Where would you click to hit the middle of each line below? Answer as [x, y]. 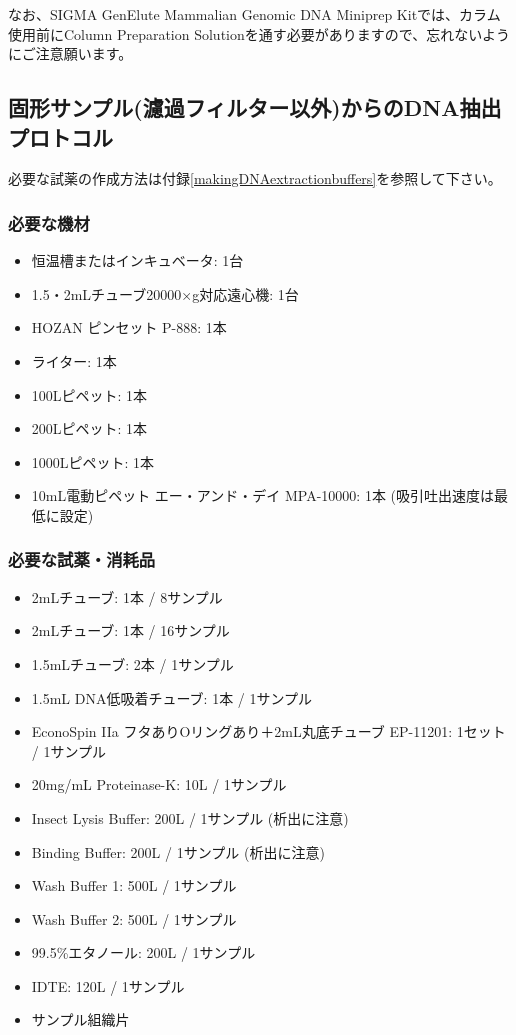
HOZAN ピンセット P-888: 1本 [129, 327]
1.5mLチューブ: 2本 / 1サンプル [132, 663]
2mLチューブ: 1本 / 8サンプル [127, 596]
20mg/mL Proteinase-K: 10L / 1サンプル [159, 784]
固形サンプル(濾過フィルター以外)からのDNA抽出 [255, 107]
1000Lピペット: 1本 [93, 461]
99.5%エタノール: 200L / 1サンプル [143, 952]
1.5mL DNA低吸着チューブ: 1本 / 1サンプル [172, 697]
